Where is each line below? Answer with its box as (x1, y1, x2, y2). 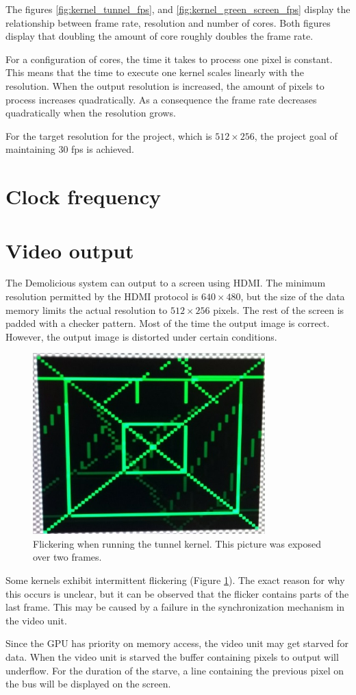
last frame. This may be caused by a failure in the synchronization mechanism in (5, 600, 345, 614)
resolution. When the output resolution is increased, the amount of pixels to (5, 78, 325, 93)
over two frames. (33, 550, 102, 564)
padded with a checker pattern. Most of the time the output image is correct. (5, 316, 330, 330)
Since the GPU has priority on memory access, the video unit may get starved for (5, 636, 348, 650)
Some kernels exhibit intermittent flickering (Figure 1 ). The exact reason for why (5, 573, 345, 587)
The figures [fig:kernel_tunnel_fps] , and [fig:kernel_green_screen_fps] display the (5, 2, 351, 16)
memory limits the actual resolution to (5, 302, 168, 317)
